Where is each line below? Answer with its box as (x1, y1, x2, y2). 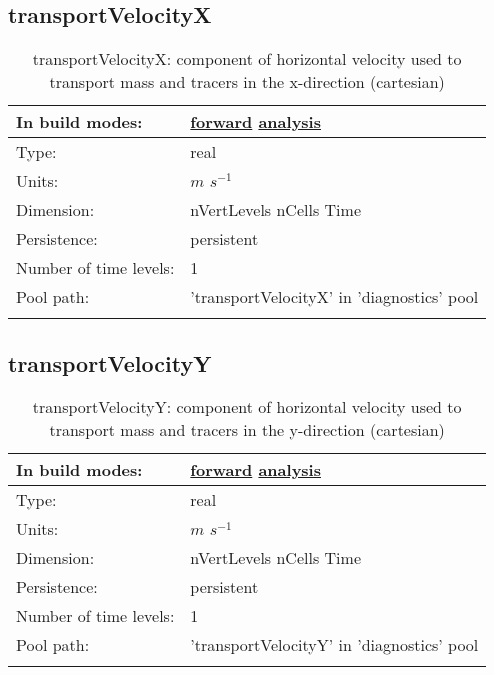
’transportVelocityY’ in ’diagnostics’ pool (190, 633, 479, 657)
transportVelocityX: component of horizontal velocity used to (32, 47, 462, 71)
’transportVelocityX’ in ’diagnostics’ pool (190, 285, 479, 309)
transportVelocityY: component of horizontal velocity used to (32, 395, 462, 419)
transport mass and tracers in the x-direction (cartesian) (49, 70, 445, 94)
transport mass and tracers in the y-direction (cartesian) (49, 418, 445, 442)
